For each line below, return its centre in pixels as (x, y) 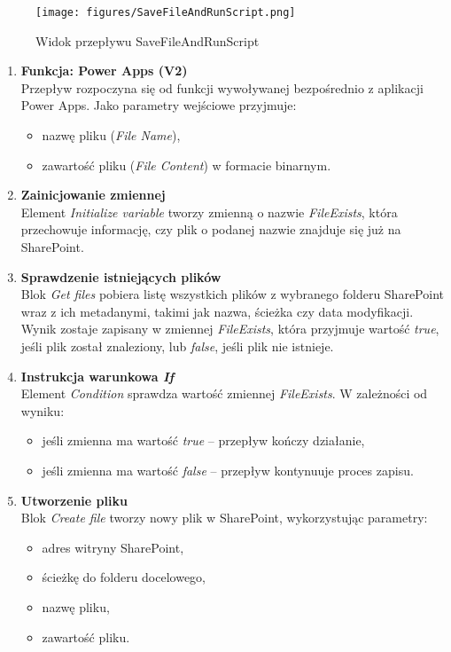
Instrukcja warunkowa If (97, 376)
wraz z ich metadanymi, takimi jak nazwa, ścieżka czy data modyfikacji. (217, 311)
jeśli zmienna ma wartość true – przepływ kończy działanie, (203, 440)
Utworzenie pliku (74, 500)
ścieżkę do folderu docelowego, (124, 577)
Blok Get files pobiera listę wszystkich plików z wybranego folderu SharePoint (232, 294)
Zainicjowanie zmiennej (93, 195)
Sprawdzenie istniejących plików (121, 276)
